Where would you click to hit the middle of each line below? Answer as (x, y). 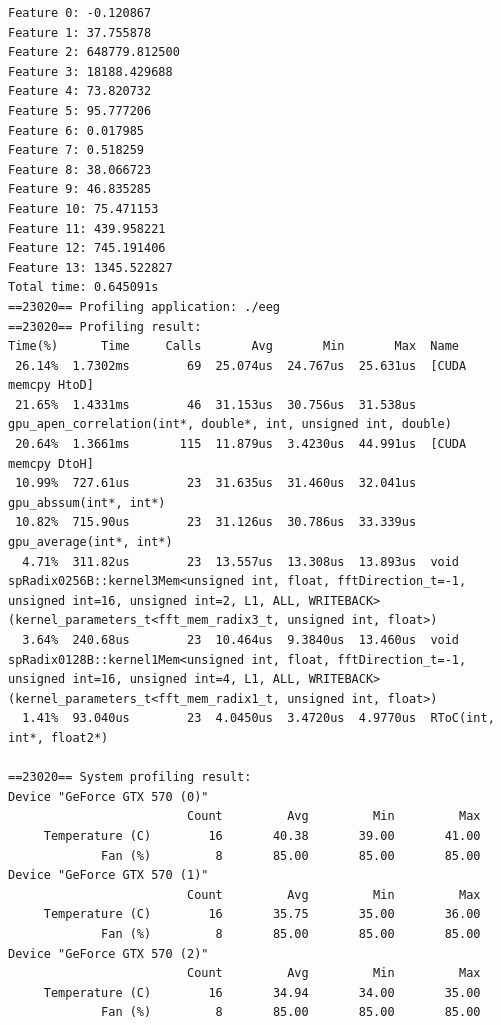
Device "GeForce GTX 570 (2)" (108, 953)
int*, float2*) (58, 737)
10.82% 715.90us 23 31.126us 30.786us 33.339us (216, 522)
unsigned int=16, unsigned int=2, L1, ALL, (155, 600)
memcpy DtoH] (51, 463)
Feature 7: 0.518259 (76, 150)
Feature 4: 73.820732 (80, 91)
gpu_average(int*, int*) (90, 542)
